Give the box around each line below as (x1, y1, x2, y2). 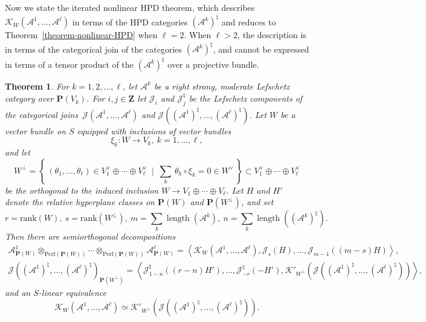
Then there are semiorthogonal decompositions (5, 230, 176, 243)
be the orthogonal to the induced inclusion (5, 183, 159, 196)
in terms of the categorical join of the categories (5, 42, 182, 55)
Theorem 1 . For (5, 79, 69, 92)
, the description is (237, 28, 306, 41)
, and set (241, 195, 274, 208)
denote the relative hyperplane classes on (5, 195, 155, 208)
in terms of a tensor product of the (5, 57, 134, 70)
